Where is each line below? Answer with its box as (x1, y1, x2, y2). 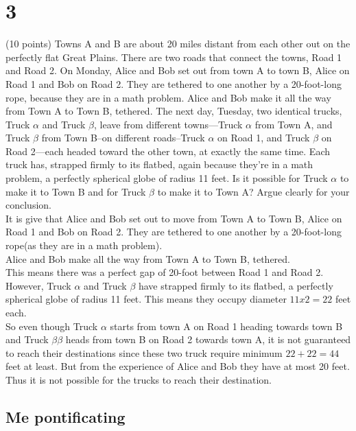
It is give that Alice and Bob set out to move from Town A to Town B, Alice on (5, 211, 342, 225)
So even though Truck (5, 318, 98, 333)
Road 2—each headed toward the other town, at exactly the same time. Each (5, 143, 330, 158)
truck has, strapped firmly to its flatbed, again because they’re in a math (5, 157, 313, 172)
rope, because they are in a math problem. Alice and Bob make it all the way (5, 90, 331, 104)
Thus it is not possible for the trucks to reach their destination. (5, 372, 272, 386)
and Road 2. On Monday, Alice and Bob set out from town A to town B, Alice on (5, 63, 350, 78)
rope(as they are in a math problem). (5, 238, 163, 253)
